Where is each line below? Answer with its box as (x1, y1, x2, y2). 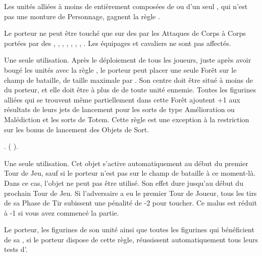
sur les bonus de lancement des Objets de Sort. (4, 124, 149, 134)
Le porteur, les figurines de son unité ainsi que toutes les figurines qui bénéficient (4, 224, 254, 235)
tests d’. (4, 244, 28, 254)
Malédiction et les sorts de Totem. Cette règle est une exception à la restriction (4, 114, 249, 124)
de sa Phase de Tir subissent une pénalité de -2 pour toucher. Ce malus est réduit (4, 197, 257, 208)
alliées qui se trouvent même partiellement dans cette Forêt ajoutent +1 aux (4, 94, 240, 105)
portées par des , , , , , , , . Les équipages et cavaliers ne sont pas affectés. (4, 37, 231, 48)
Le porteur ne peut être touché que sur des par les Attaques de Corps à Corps (4, 28, 246, 38)
